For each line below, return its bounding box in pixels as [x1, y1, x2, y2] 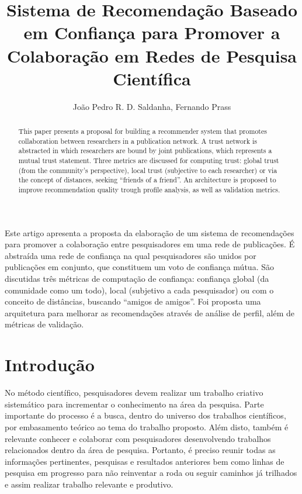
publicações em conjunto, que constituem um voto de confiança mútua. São [5, 261, 274, 273]
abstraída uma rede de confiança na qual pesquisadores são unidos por [5, 249, 256, 261]
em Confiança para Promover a [23, 20, 280, 44]
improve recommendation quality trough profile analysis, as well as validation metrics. [18, 185, 280, 195]
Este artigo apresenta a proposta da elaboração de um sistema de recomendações [5, 226, 294, 239]
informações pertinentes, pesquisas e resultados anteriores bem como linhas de [5, 455, 284, 467]
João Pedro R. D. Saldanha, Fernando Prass [72, 100, 231, 112]
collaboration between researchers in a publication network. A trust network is [18, 136, 257, 146]
